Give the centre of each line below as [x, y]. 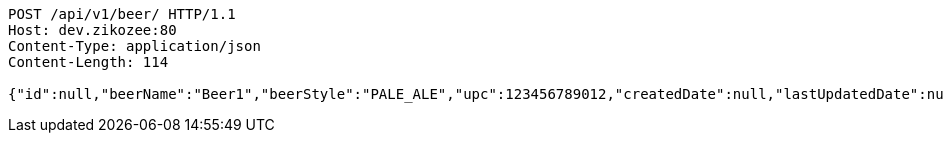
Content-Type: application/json [134, 46]
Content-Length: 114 [88, 62]
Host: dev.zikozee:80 [92, 30]
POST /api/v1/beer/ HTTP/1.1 [122, 14]
